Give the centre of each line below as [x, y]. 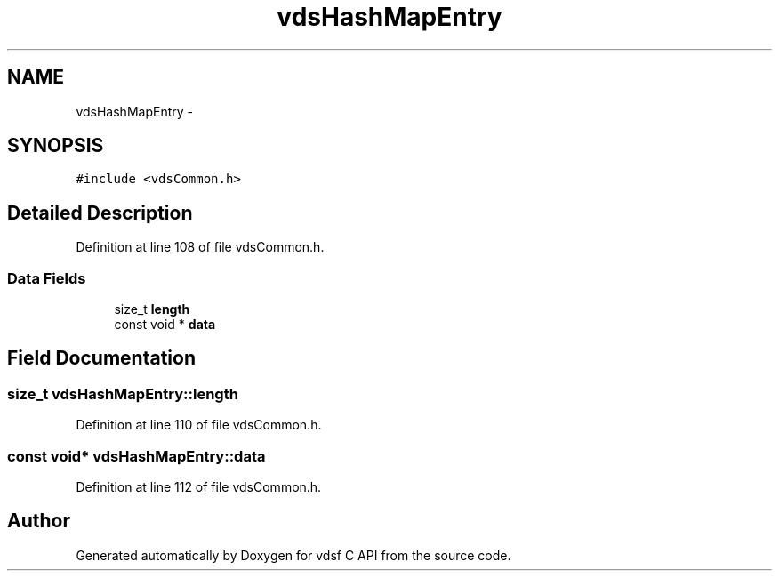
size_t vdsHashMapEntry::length [123, 393]
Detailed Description [100, 213]
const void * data [165, 325]
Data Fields [47, 278]
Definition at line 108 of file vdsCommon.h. [200, 247]
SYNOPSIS [56, 146]
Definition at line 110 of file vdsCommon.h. [199, 425]
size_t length [152, 309]
